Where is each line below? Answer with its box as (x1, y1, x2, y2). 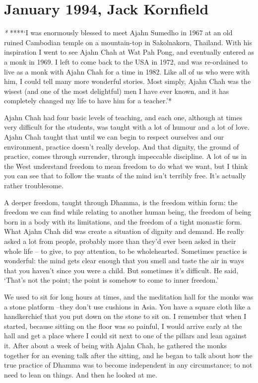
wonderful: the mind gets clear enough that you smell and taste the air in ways (4, 255, 244, 266)
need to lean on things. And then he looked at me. (4, 369, 157, 380)
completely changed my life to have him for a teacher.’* (4, 95, 172, 106)
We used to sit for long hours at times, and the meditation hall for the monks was (4, 291, 254, 302)
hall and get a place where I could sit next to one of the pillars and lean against (4, 330, 247, 341)
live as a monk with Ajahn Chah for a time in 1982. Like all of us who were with (4, 66, 250, 77)
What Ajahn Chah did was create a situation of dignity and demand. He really (4, 226, 244, 236)
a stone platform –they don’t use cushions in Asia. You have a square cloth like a (4, 301, 251, 311)
